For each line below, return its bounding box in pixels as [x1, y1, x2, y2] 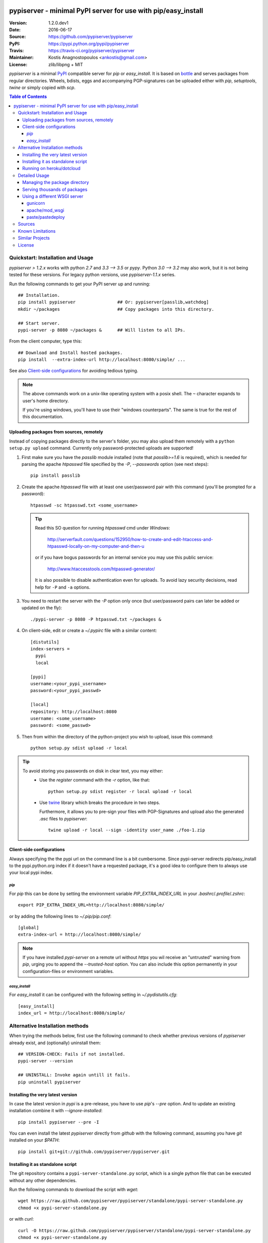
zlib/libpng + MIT [48, 61, 83, 67]
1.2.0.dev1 [48, 20, 69, 26]
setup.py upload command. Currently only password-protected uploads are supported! [9, 445, 194, 451]
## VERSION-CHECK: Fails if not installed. [18, 1051, 126, 1057]
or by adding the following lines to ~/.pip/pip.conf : [9, 913, 112, 919]
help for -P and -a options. [35, 584, 90, 590]
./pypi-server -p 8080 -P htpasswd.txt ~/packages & [30, 617, 161, 622]
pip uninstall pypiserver [18, 1079, 81, 1085]
